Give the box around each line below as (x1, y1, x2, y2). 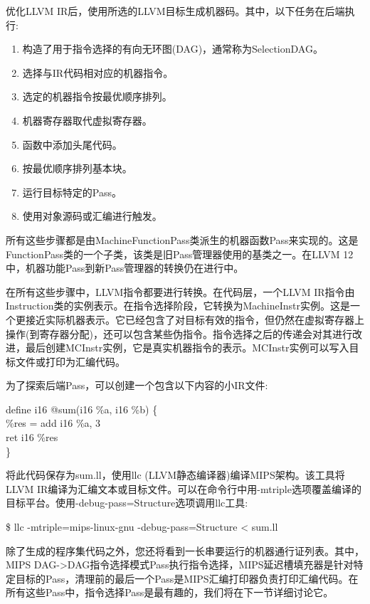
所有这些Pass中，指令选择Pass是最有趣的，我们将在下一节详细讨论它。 (6, 585, 334, 600)
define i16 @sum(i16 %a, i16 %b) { (6, 401, 158, 416)
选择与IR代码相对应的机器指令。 (22, 65, 174, 80)
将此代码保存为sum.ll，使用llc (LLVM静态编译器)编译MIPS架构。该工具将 (6, 467, 345, 482)
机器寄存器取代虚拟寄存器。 (22, 112, 152, 127)
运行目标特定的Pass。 (22, 184, 122, 199)
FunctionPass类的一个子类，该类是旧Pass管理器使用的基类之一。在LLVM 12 (6, 246, 354, 261)
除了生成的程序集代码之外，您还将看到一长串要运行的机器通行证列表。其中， (6, 543, 364, 558)
